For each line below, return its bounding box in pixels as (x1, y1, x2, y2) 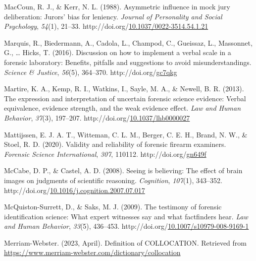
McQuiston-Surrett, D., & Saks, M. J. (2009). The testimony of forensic (4, 201, 222, 212)
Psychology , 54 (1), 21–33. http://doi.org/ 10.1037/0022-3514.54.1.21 (4, 21, 208, 31)
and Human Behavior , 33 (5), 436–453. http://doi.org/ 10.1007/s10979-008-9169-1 (4, 221, 249, 231)
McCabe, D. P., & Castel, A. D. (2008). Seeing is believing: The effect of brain (4, 165, 243, 176)
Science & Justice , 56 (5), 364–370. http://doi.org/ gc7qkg (4, 66, 177, 77)
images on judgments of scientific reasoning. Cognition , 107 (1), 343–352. (4, 175, 222, 185)
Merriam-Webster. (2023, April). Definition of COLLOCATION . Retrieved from (4, 237, 247, 248)
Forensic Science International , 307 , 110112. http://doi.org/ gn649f (4, 148, 206, 159)
